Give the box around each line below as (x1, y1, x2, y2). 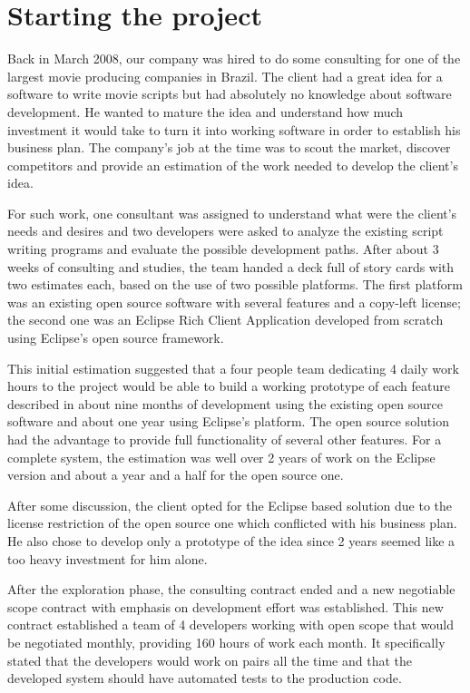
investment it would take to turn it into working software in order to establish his (7, 120, 461, 139)
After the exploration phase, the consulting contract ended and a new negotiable (7, 580, 455, 599)
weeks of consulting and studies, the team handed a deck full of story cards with (7, 257, 455, 276)
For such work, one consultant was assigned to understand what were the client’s (7, 203, 457, 222)
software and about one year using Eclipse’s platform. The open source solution (7, 412, 449, 431)
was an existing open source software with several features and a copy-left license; (7, 292, 461, 311)
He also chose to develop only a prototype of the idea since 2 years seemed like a (7, 531, 455, 550)
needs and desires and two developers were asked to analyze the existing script (7, 221, 444, 240)
